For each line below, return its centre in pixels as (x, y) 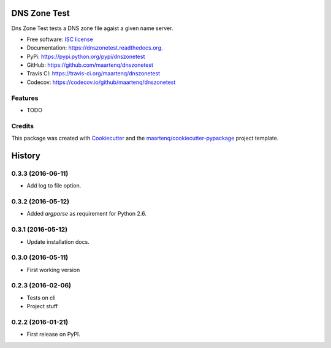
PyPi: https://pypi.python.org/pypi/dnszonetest (86, 56)
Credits (22, 126)
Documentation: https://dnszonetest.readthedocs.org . (95, 48)
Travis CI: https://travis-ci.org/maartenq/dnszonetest (93, 74)
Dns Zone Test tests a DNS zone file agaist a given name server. (92, 28)
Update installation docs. (58, 241)
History (26, 155)
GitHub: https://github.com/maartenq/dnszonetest (90, 65)
